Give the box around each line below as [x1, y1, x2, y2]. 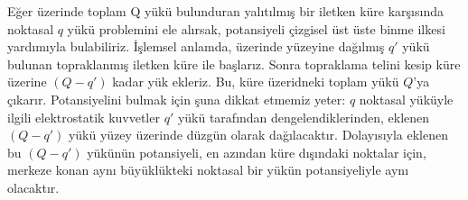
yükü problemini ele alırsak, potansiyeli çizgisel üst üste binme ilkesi [67, 19, 445, 38]
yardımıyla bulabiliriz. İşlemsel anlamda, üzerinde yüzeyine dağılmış [7, 37, 385, 56]
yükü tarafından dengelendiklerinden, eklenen [177, 107, 430, 126]
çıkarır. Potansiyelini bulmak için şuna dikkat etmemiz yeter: [7, 89, 346, 108]
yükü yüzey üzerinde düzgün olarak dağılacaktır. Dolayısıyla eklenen [68, 125, 448, 144]
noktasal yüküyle [359, 89, 454, 108]
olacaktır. [7, 177, 60, 196]
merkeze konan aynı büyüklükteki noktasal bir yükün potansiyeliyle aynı [7, 160, 409, 179]
